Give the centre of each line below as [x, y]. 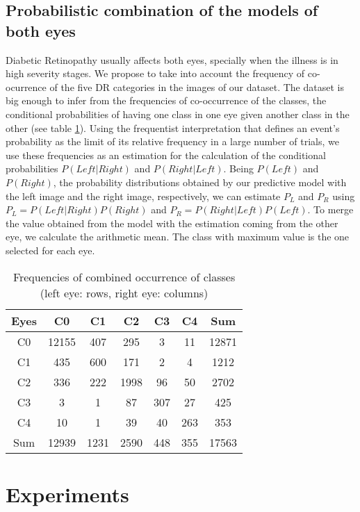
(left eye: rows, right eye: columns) [124, 292]
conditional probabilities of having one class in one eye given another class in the [178, 114]
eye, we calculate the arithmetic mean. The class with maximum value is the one [178, 237]
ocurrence [26, 86]
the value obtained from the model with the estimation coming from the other [172, 223]
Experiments [67, 494]
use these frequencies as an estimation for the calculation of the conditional [166, 155]
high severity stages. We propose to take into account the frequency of [155, 73]
